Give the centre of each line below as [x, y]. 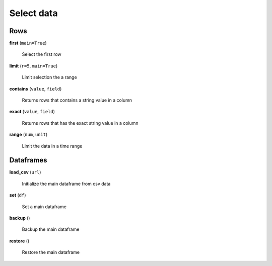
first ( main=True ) [28, 43]
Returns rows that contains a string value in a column [77, 100]
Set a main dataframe [44, 207]
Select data [33, 13]
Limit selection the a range [50, 77]
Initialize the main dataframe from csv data [66, 184]
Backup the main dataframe [51, 229]
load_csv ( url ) [25, 172]
